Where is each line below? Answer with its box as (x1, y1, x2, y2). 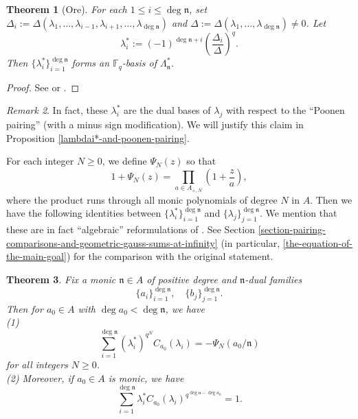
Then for (6, 301, 43, 315)
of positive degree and (146, 272, 237, 286)
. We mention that (260, 206, 337, 220)
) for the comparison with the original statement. (66, 249, 273, 263)
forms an (71, 56, 110, 70)
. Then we (310, 192, 353, 206)
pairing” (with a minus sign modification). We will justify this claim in (6, 117, 304, 132)
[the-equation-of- (282, 235, 353, 250)
